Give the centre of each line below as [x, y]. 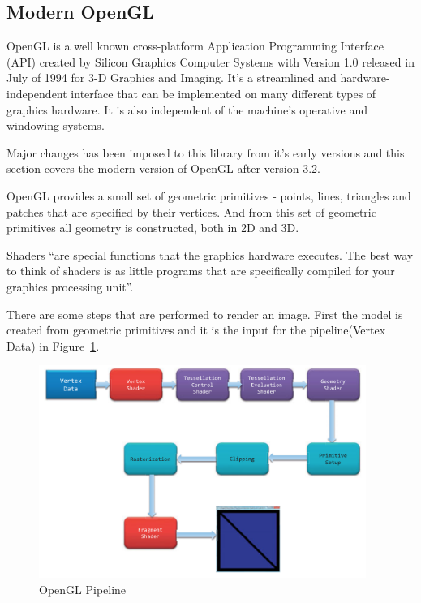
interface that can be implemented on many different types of [223, 93]
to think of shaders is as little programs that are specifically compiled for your [201, 271]
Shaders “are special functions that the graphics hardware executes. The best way [210, 254]
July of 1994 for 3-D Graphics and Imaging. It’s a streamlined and [172, 78]
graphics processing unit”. [70, 286]
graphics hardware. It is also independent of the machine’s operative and [187, 109]
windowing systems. [56, 125]
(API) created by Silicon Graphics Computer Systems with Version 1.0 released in [210, 61]
